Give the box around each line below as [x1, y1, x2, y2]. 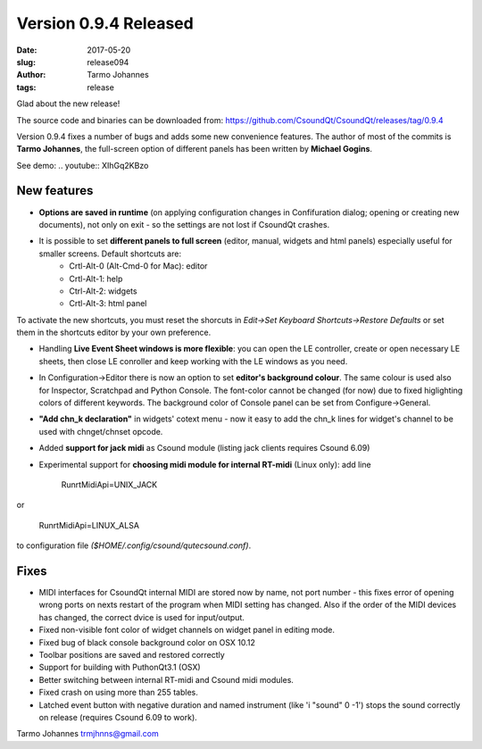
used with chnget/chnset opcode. [38, 426, 163, 437]
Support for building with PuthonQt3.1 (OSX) [38, 662, 201, 673]
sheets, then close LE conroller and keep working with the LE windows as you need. [38, 355, 348, 366]
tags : [16, 81, 37, 93]
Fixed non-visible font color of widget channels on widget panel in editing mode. [38, 625, 335, 636]
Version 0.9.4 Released [16, 13, 194, 33]
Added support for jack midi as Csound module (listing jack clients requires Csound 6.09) [38, 443, 370, 454]
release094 [87, 56, 129, 67]
